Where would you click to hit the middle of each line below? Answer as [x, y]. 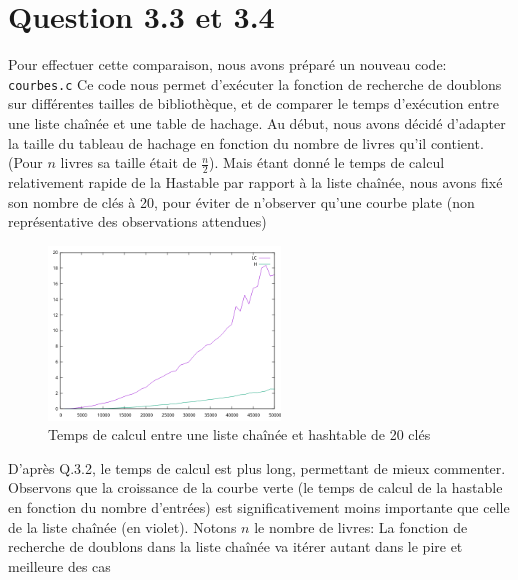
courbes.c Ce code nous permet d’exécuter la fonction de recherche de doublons [255, 83]
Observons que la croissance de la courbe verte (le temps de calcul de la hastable [255, 487]
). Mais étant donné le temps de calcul [327, 162]
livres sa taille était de [128, 162]
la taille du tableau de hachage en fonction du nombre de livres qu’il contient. [246, 142]
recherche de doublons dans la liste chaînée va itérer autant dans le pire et [235, 546]
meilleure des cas [59, 565]
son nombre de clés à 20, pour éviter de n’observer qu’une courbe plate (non [241, 201]
